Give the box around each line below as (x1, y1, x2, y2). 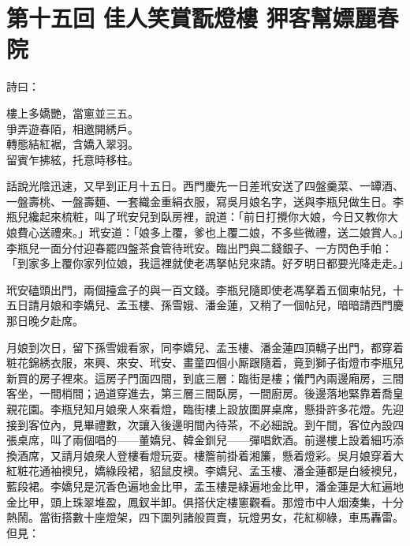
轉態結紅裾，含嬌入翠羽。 (6, 136, 139, 152)
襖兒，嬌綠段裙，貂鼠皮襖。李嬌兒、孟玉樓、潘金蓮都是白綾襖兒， (61, 462, 404, 479)
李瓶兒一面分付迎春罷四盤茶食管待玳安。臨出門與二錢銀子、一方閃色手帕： (6, 239, 393, 256)
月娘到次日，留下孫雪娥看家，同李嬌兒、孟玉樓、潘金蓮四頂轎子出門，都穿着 (6, 338, 404, 355)
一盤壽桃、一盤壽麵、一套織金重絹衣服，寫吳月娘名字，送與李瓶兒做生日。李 (6, 193, 404, 209)
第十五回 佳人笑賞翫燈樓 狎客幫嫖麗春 (6, 2, 399, 34)
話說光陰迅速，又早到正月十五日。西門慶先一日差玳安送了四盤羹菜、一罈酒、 (6, 178, 404, 194)
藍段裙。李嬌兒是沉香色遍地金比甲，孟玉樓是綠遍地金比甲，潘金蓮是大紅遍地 (6, 477, 404, 494)
